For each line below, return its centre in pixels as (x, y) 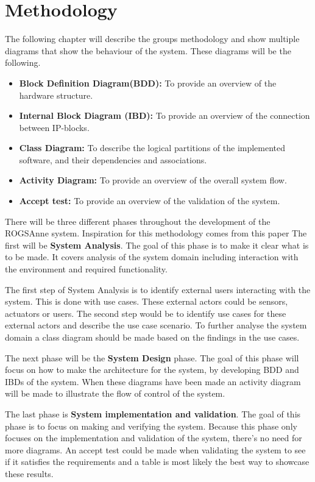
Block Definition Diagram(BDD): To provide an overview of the (148, 83)
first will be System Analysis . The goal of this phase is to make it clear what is (157, 245)
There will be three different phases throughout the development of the (138, 221)
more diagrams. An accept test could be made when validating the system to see (155, 449)
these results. (29, 473)
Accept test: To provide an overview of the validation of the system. (150, 201)
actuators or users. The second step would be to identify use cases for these (146, 313)
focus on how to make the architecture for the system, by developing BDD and (152, 370)
